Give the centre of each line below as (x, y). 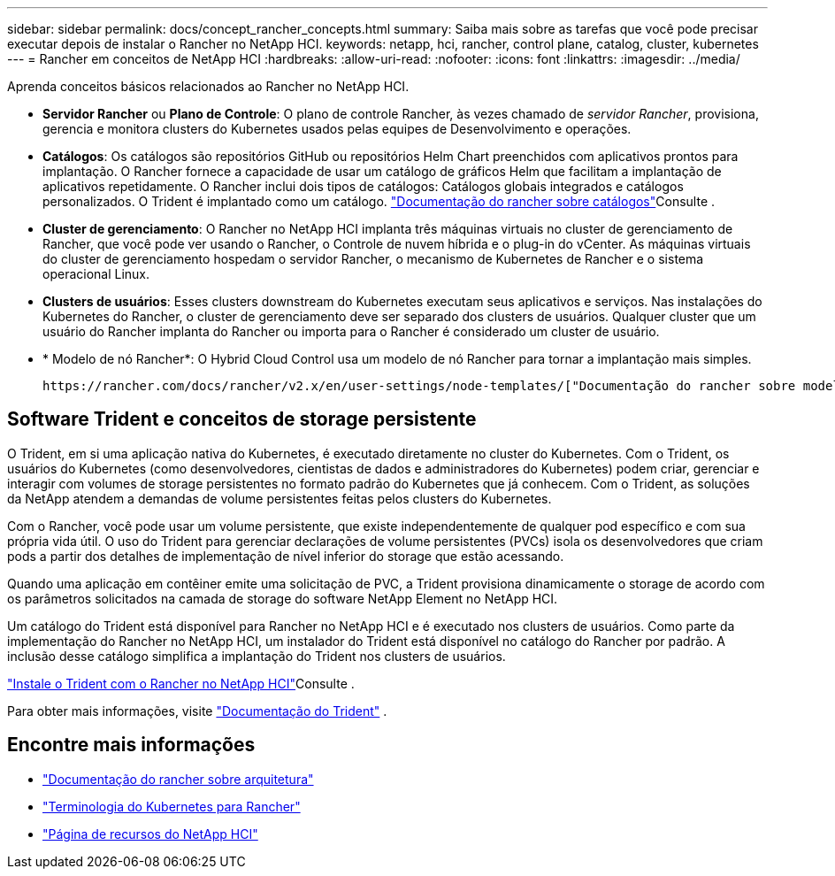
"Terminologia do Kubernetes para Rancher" (172, 806)
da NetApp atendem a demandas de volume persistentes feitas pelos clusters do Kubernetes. (280, 498)
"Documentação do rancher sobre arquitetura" (178, 779)
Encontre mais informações (131, 745)
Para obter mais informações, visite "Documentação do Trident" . (197, 711)
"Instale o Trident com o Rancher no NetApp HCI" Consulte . (181, 683)
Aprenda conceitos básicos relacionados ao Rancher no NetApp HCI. (208, 86)
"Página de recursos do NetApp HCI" (150, 834)
